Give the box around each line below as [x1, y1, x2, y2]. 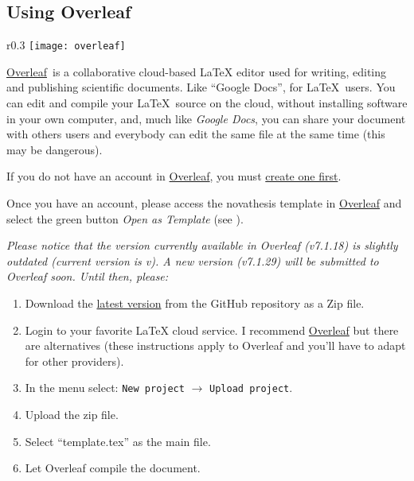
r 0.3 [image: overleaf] [6, 37, 126, 53]
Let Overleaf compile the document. [25, 460, 201, 476]
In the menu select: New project [25, 379, 185, 396]
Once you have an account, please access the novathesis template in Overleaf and [6, 195, 402, 211]
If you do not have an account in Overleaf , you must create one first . [6, 168, 342, 184]
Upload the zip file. [25, 406, 119, 423]
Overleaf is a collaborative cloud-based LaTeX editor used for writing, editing [6, 63, 387, 80]
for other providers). [25, 352, 124, 369]
